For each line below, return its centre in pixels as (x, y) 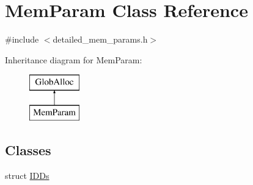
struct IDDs (27, 175)
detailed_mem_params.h (100, 39)
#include (22, 39)
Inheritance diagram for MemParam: (74, 59)
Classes (28, 149)
